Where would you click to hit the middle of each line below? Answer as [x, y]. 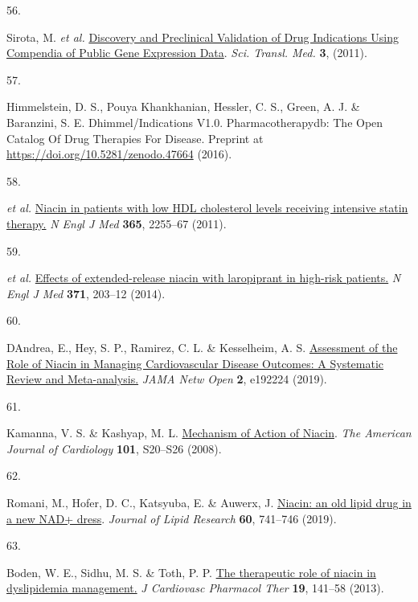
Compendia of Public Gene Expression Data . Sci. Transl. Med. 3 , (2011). [187, 53]
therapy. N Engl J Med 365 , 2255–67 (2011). [117, 223]
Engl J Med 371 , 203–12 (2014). [86, 293]
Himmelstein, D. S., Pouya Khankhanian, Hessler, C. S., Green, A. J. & [183, 106]
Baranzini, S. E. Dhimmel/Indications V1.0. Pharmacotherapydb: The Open [195, 122]
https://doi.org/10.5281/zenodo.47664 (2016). [119, 154]
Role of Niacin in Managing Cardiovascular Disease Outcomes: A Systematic [195, 363]
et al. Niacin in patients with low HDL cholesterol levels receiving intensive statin [207, 208]
